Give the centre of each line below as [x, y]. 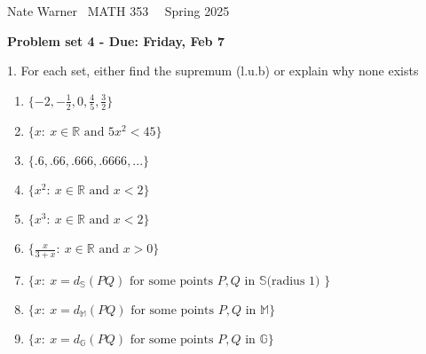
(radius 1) [293, 281]
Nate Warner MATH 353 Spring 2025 [118, 11]
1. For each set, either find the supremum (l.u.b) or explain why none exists [213, 71]
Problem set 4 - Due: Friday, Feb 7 [116, 40]
